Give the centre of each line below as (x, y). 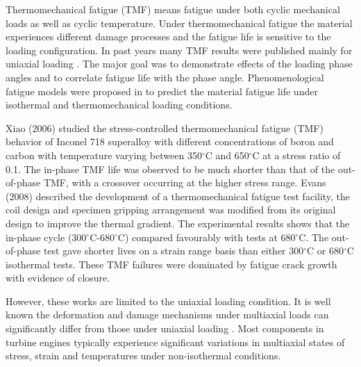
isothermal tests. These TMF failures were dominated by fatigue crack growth (171, 264)
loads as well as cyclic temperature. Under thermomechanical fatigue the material (179, 23)
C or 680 (326, 251)
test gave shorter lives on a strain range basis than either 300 (174, 251)
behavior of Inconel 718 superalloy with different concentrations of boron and (170, 141)
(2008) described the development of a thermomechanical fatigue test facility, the (178, 196)
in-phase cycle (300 (46, 237)
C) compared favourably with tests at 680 (207, 237)
